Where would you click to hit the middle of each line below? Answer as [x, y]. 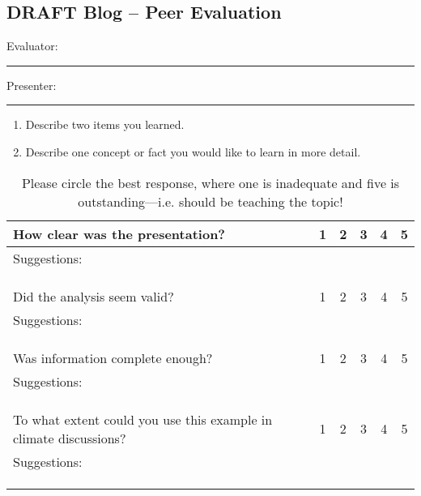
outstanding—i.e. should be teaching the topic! [210, 201]
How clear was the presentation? [119, 233]
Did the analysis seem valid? [94, 296]
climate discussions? [70, 438]
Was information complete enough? [113, 357]
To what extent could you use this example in [143, 419]
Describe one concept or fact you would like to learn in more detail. [193, 151]
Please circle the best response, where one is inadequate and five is [210, 182]
